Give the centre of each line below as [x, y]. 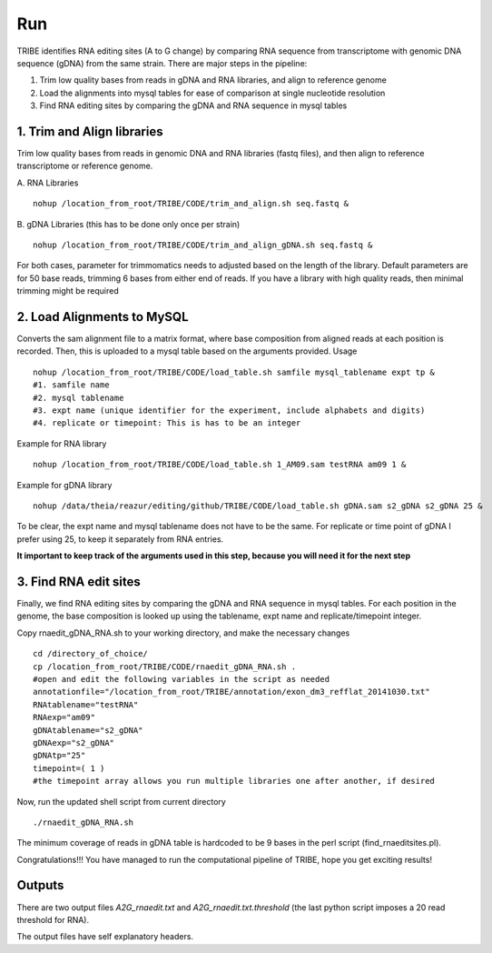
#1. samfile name [71, 385]
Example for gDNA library [64, 485]
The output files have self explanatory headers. [105, 937]
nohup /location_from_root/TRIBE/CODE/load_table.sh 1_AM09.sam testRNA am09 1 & [220, 465]
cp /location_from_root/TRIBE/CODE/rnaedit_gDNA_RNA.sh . [165, 667]
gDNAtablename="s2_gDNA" [88, 730]
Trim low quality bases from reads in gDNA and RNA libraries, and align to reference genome [213, 80]
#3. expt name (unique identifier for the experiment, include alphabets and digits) [229, 411]
